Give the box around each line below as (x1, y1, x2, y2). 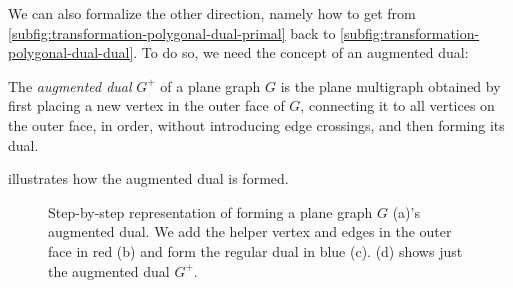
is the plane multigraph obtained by (280, 75, 501, 96)
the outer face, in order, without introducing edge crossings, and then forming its (8, 114, 505, 135)
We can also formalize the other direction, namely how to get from (8, 3, 416, 23)
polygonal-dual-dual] (8, 42, 134, 63)
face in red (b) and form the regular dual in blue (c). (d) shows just (48, 240, 463, 261)
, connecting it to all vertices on (300, 95, 495, 116)
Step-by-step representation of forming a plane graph (48, 201, 373, 222)
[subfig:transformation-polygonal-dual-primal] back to (8, 22, 336, 43)
